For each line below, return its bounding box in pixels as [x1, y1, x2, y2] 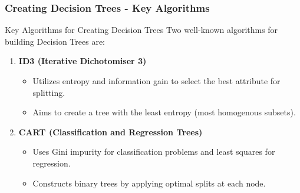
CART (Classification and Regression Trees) [18, 125, 203, 138]
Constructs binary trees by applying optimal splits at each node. [32, 177, 266, 189]
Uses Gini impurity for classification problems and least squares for [32, 145, 275, 158]
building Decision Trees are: [5, 35, 105, 47]
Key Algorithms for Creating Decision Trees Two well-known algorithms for [5, 24, 278, 36]
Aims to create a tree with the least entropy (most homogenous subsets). [32, 106, 296, 118]
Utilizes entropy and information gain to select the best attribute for [32, 75, 281, 86]
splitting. [32, 86, 65, 98]
